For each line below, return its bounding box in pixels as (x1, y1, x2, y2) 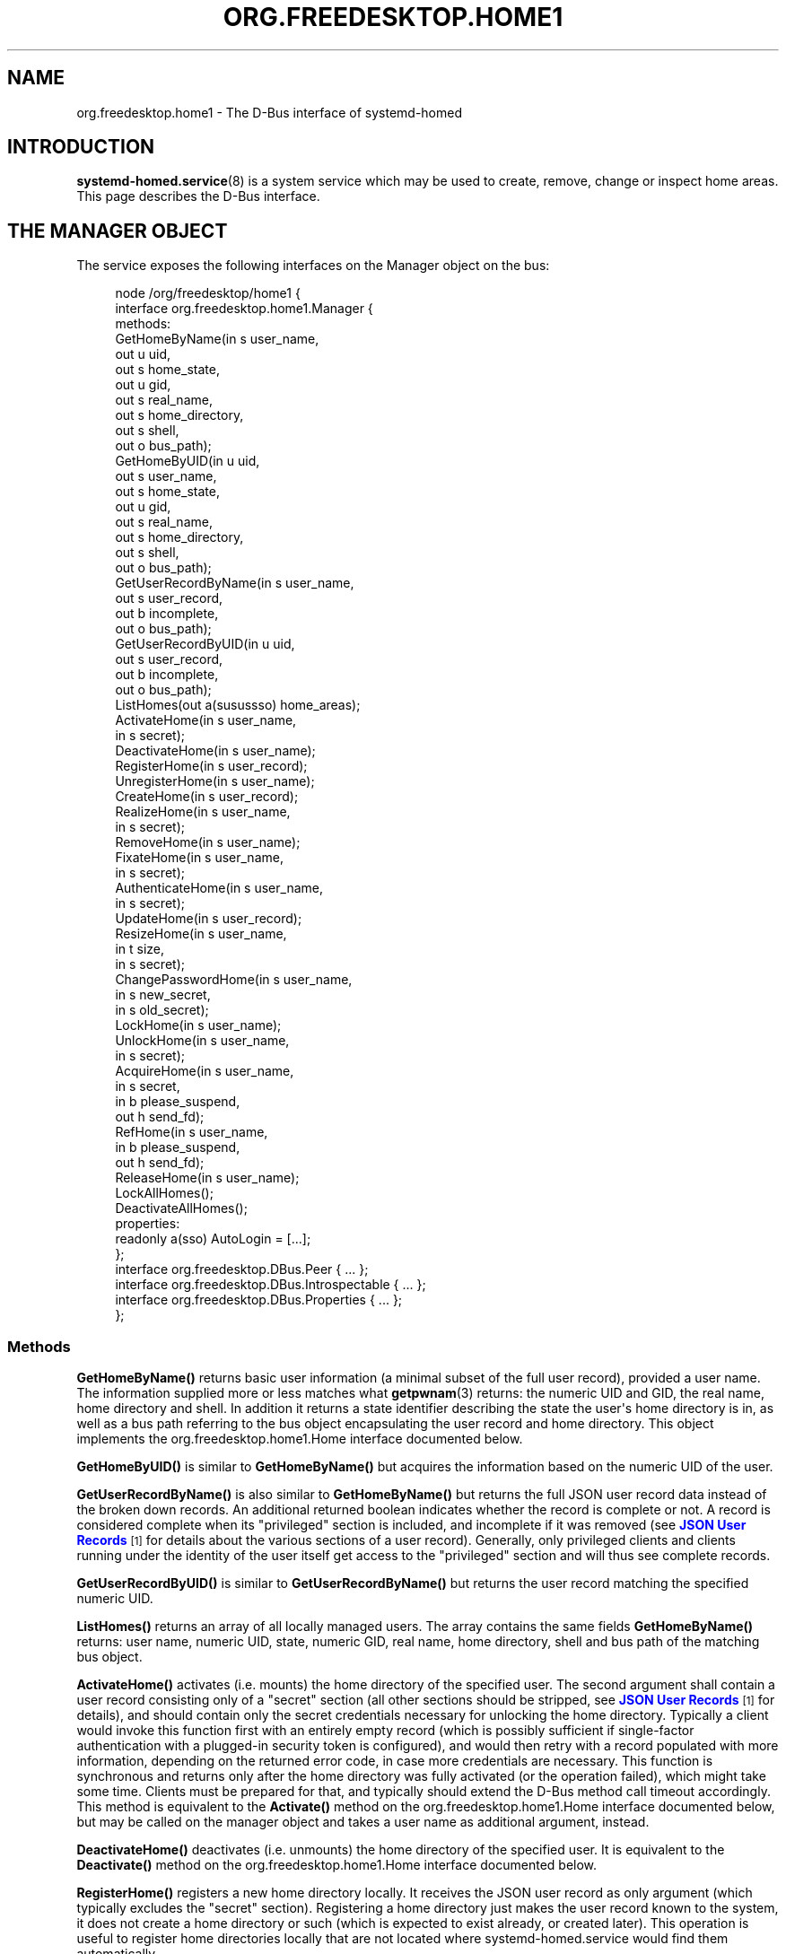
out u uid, (115, 346, 171, 362)
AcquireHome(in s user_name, (115, 1063, 294, 1079)
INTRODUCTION (7, 135, 155, 159)
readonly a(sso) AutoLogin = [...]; (115, 1231, 311, 1247)
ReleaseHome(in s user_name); (115, 1170, 300, 1186)
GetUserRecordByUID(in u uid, (115, 636, 295, 652)
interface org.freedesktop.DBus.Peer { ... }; (115, 1261, 369, 1278)
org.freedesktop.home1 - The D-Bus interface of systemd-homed (76, 104, 462, 120)
